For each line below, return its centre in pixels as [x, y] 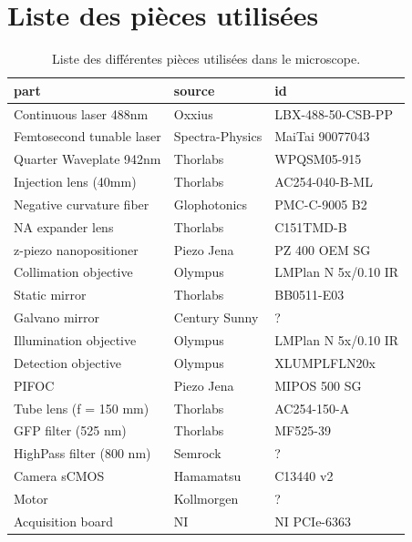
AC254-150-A [312, 408]
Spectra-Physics [218, 136]
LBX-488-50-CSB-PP [334, 113]
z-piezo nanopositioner [76, 249]
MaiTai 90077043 [322, 136]
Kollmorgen [206, 498]
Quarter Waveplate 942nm [88, 159]
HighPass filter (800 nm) [82, 453]
